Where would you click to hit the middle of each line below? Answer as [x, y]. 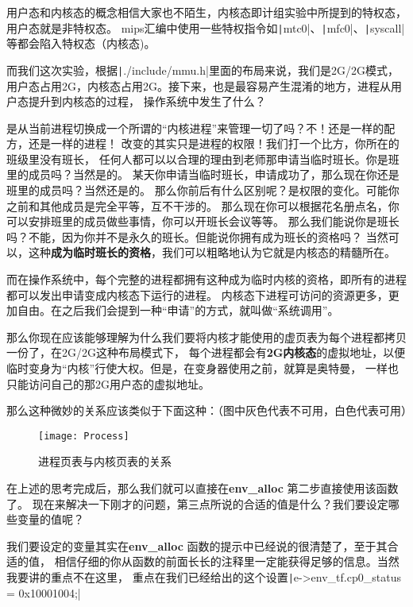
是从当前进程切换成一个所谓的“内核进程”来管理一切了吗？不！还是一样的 [195, 128]
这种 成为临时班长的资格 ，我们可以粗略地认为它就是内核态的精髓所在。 [212, 252]
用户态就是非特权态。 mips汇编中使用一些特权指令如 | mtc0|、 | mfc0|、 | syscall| [206, 27]
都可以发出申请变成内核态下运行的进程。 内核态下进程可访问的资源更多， [197, 294]
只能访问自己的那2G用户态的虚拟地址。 [108, 383]
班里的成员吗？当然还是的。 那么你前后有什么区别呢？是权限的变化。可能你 [203, 190]
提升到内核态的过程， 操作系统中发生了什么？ [147, 101]
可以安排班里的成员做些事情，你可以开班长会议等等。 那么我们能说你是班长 [203, 221]
